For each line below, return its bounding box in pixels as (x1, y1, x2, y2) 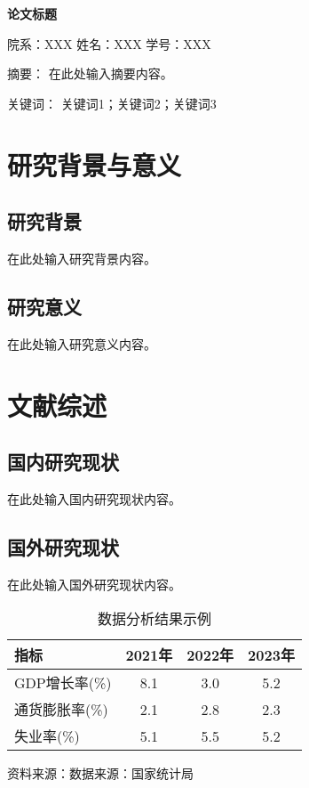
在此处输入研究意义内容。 (7, 334, 156, 353)
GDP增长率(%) (14, 672, 112, 694)
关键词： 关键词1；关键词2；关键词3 (7, 93, 217, 112)
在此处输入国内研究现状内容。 (7, 489, 181, 508)
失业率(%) (14, 726, 80, 747)
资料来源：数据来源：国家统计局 (7, 764, 194, 783)
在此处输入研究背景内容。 (7, 248, 156, 267)
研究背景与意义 (7, 146, 182, 183)
